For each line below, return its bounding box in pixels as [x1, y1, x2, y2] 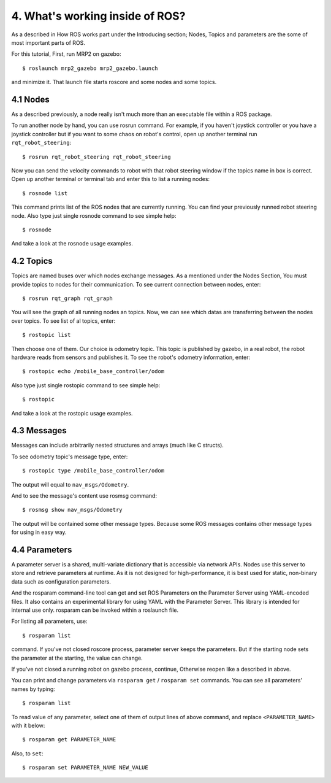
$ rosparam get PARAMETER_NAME [22, 736, 116, 743]
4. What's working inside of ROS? [11, 9, 186, 23]
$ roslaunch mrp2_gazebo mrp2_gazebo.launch [22, 64, 159, 72]
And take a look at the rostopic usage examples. [11, 409, 133, 417]
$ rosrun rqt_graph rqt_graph [22, 295, 113, 302]
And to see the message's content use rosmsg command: [11, 492, 158, 499]
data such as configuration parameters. [11, 577, 112, 585]
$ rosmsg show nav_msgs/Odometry [22, 506, 123, 514]
